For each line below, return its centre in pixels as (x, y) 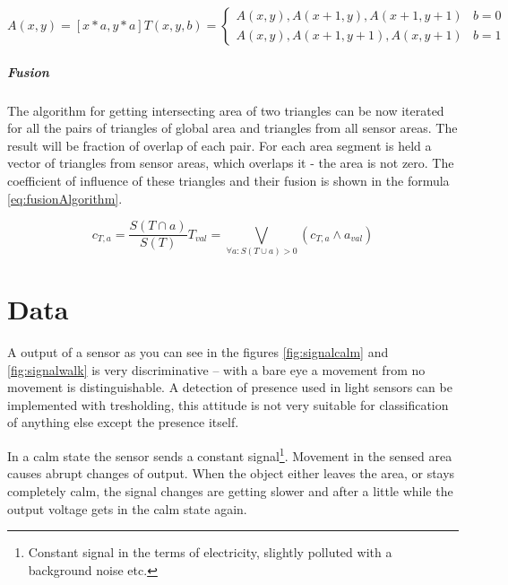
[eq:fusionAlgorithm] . (65, 198)
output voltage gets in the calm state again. (127, 508)
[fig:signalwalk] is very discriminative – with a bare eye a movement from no (216, 369)
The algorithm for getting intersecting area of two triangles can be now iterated (226, 110)
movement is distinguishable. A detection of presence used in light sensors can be (230, 387)
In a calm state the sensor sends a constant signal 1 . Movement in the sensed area (230, 454)
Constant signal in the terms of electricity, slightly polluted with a (210, 552)
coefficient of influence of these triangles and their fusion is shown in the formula (228, 180)
